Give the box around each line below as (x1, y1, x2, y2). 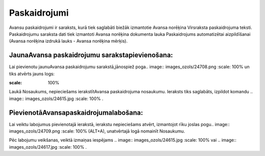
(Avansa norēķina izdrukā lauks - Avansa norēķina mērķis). (9, 38, 128, 44)
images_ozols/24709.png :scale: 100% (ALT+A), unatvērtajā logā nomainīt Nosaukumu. (9, 128, 185, 134)
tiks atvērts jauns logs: (9, 71, 55, 77)
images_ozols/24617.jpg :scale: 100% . (9, 144, 87, 150)
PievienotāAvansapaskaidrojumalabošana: (9, 108, 143, 117)
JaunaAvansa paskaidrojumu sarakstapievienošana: (9, 51, 173, 59)
